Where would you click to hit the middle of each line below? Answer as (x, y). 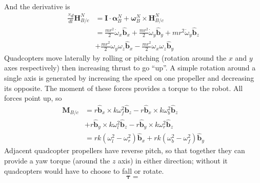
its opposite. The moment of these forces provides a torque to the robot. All (124, 88)
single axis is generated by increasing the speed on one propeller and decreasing (129, 78)
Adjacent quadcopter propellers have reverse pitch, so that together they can (125, 150)
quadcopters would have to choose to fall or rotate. (84, 170)
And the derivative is (37, 6)
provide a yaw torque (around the (57, 161)
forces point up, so (33, 98)
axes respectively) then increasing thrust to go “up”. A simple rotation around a (130, 68)
